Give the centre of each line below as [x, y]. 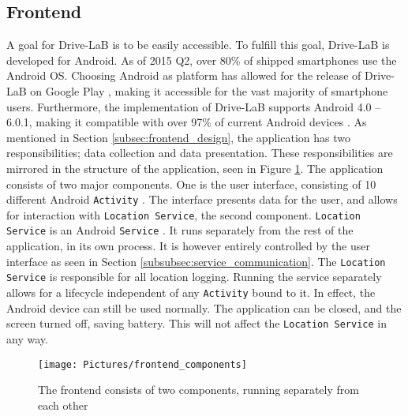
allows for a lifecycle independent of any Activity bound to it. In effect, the [191, 292]
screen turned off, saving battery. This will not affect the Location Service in [197, 323]
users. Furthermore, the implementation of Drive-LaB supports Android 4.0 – [194, 106]
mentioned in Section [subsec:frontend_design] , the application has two [178, 137]
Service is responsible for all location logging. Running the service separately [194, 277]
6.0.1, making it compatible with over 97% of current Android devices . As [187, 122]
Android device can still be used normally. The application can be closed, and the [204, 307]
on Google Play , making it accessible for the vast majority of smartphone [209, 90]
